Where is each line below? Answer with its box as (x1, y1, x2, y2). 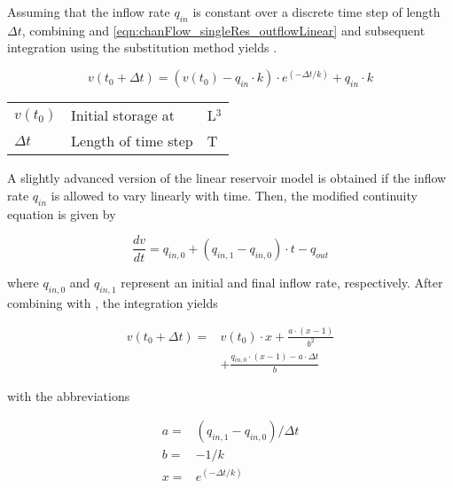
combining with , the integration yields (7, 293, 218, 311)
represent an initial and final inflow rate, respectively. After (121, 272, 443, 291)
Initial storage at (71, 105, 176, 126)
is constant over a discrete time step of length (192, 3, 441, 20)
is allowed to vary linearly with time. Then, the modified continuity (51, 186, 418, 205)
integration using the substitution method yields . (7, 38, 277, 57)
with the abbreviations (7, 386, 130, 405)
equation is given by (7, 204, 116, 223)
